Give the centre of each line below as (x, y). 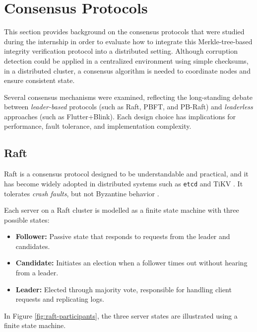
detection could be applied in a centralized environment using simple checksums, (126, 60)
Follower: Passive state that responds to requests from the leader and (123, 236)
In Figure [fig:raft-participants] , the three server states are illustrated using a (121, 315)
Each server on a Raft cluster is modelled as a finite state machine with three (122, 210)
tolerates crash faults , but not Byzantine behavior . (82, 193)
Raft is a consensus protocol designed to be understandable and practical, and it (126, 174)
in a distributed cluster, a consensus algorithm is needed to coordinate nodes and (127, 70)
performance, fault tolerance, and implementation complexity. (98, 126)
